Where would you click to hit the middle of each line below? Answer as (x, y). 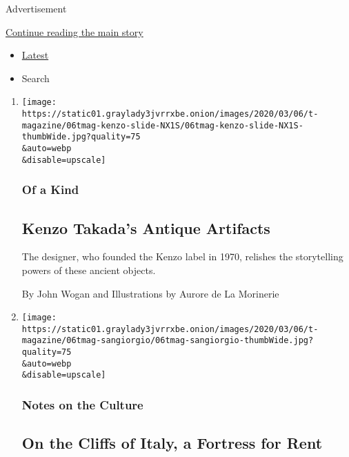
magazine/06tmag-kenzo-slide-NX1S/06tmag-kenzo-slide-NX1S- (162, 125)
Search (36, 78)
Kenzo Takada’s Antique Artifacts (146, 227)
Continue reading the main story (74, 31)
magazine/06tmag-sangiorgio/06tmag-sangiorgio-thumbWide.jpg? (168, 341)
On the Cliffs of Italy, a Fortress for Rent (172, 443)
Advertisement (36, 8)
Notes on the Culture (82, 405)
